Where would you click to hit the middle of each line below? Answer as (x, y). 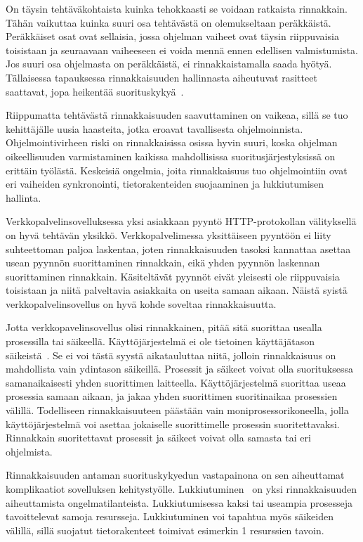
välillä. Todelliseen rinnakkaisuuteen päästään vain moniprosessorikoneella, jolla (177, 410)
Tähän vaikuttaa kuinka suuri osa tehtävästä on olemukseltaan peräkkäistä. (169, 22)
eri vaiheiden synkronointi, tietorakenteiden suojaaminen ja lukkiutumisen (165, 184)
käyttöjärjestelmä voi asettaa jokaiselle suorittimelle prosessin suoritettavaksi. (173, 424)
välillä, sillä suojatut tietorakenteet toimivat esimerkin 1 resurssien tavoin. (165, 530)
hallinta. (24, 197)
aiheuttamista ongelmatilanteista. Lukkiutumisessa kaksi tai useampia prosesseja (179, 502)
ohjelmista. (29, 451)
